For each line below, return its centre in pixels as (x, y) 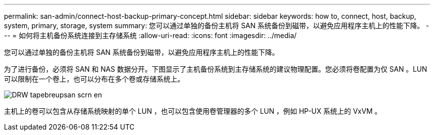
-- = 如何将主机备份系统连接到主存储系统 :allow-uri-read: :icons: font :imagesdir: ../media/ (150, 35)
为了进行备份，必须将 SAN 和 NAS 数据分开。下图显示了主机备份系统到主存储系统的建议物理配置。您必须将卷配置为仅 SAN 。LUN (216, 69)
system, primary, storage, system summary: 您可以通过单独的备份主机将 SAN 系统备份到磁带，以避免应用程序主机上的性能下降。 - (217, 25)
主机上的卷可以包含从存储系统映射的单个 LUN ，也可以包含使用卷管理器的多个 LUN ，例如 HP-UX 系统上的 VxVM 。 (193, 111)
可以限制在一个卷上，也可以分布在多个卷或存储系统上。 (94, 79)
